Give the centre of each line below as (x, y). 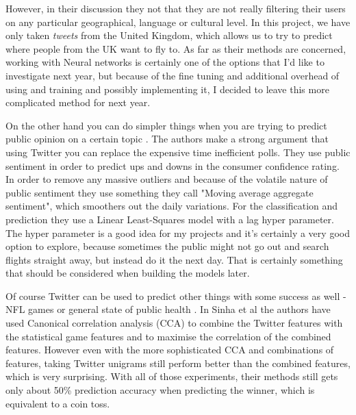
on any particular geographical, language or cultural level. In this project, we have (178, 22)
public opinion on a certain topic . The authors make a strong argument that (167, 139)
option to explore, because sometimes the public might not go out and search (167, 246)
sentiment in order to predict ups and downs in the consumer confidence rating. (173, 165)
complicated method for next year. (78, 102)
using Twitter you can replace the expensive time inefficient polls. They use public (178, 152)
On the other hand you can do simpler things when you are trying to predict (166, 125)
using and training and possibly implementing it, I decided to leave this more (167, 89)
